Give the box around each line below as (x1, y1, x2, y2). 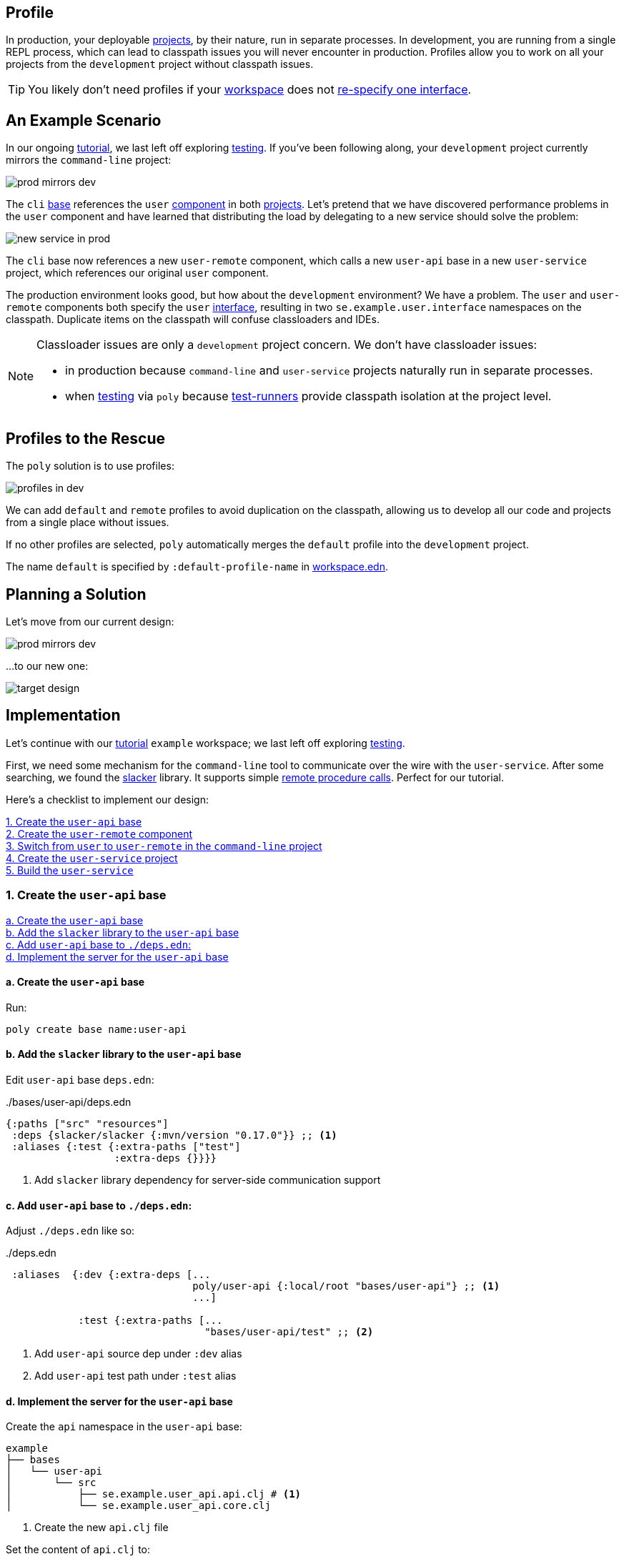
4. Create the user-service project (6, 851, 178, 864)
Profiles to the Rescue (6, 429, 166, 447)
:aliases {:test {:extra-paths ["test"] (11, 1140, 241, 1152)
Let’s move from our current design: (6, 615, 174, 628)
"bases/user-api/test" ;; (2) (204, 1326, 374, 1338)
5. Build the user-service (6, 863, 134, 876)
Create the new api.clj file (34, 1521, 169, 1534)
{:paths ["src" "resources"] (6, 1117, 169, 1129)
